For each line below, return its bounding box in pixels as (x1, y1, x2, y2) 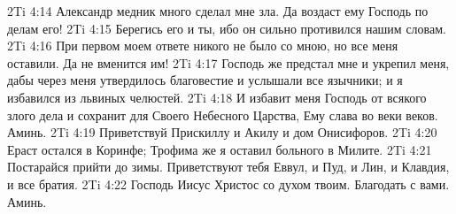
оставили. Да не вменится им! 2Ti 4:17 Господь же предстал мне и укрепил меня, (7, 53, 450, 72)
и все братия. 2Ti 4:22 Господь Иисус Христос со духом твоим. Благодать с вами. (7, 174, 450, 193)
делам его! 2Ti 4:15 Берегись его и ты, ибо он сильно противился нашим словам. (7, 19, 446, 37)
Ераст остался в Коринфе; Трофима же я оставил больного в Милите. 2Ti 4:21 (7, 140, 432, 158)
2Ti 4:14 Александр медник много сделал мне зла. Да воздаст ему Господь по (7, 2, 429, 19)
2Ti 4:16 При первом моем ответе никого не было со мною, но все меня (7, 36, 398, 55)
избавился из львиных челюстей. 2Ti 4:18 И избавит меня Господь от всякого (7, 88, 427, 106)
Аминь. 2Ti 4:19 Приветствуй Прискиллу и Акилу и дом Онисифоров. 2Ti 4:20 (7, 123, 437, 141)
